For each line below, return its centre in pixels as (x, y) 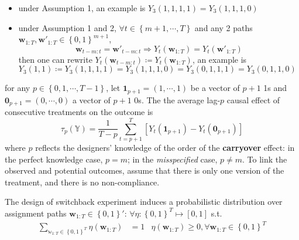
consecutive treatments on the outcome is (79, 112)
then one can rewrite (55, 59)
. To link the (265, 159)
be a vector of (215, 88)
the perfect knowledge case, (54, 159)
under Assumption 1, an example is (82, 8)
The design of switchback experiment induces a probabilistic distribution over (144, 202)
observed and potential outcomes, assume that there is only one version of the (145, 170)
